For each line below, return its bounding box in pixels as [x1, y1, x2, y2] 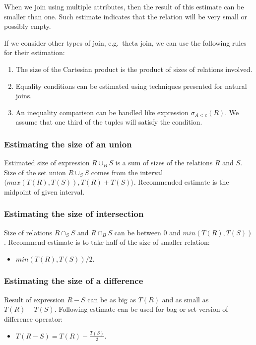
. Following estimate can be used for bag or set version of [54, 304, 228, 314]
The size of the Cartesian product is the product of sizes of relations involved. [15, 64, 253, 74]
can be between [114, 227, 161, 237]
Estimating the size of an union [4, 138, 132, 150]
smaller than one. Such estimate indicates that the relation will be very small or [4, 11, 248, 21]
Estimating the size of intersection [4, 207, 144, 220]
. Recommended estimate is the [133, 177, 229, 187]
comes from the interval [91, 167, 163, 177]
